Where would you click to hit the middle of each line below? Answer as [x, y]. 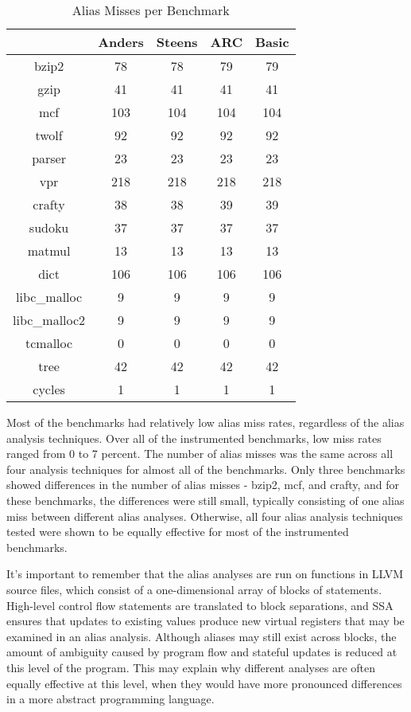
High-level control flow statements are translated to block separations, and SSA [200, 605]
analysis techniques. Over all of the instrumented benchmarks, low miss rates [194, 438]
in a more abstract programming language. [111, 699]
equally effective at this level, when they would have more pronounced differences [204, 683]
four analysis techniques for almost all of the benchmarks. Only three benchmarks [206, 469]
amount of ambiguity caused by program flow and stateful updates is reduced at [202, 652]
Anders [121, 42]
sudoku [49, 227]
